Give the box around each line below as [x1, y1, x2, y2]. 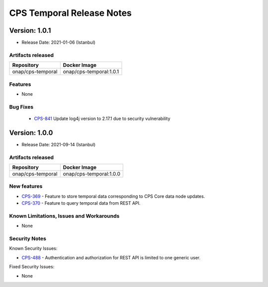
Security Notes [9, 235, 47, 242]
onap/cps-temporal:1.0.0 [63, 170, 121, 177]
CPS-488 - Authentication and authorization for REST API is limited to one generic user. [21, 254, 201, 260]
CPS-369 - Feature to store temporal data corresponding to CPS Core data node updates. [21, 193, 205, 199]
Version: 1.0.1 [9, 26, 52, 35]
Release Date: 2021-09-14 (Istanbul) [21, 141, 96, 147]
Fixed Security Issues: [9, 264, 55, 270]
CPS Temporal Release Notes [9, 7, 132, 18]
